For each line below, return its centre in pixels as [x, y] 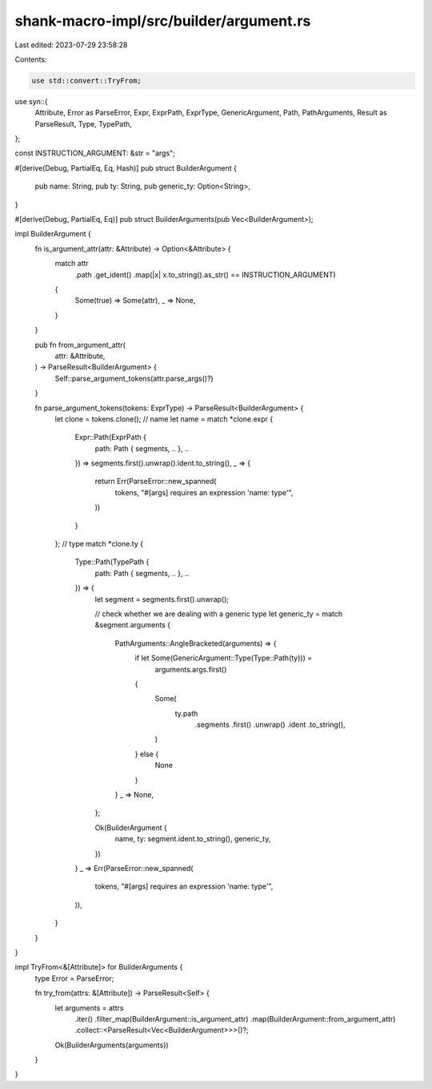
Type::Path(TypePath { [112, 562]
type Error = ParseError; [74, 978]
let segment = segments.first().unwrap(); [162, 599]
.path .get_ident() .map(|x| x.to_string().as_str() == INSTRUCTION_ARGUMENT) [205, 274]
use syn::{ [31, 101]
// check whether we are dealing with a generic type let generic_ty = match [219, 614]
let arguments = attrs [89, 1008]
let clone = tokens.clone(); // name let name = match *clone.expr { [164, 419]
